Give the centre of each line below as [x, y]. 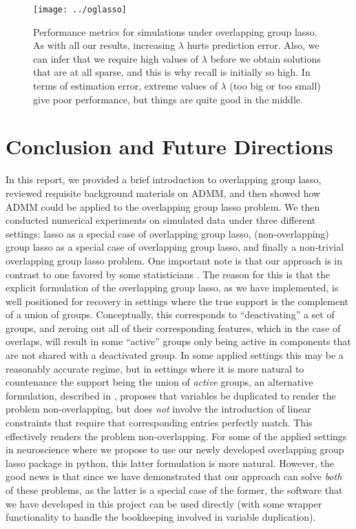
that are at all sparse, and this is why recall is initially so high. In [172, 72]
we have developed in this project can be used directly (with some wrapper [164, 503]
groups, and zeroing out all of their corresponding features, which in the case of [173, 328]
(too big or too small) [275, 86]
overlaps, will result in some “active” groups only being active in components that [178, 341]
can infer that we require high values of [116, 58]
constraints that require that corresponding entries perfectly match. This [159, 423]
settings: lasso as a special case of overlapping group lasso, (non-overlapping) [167, 233]
